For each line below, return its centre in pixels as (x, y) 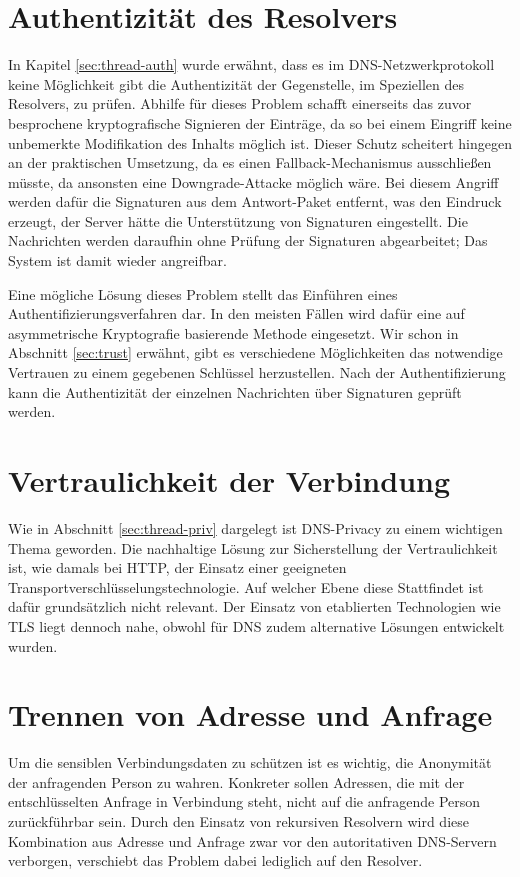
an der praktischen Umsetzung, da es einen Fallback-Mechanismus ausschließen (250, 162)
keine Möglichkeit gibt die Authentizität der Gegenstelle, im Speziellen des (236, 83)
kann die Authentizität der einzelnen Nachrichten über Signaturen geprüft (235, 391)
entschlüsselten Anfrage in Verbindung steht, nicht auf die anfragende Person (244, 801)
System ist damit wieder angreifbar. (117, 260)
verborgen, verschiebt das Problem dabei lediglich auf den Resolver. (215, 860)
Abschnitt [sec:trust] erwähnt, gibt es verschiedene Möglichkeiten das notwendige (255, 352)
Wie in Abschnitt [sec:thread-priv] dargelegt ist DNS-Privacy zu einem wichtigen (255, 527)
